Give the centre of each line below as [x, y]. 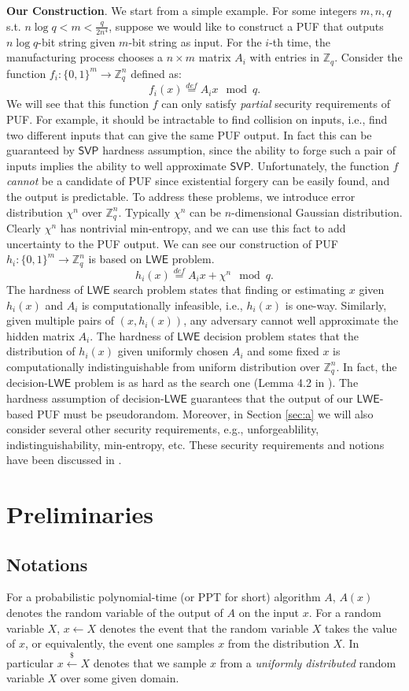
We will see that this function [77, 104]
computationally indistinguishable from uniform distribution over [163, 366]
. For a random [345, 613]
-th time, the [300, 41]
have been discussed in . [64, 460]
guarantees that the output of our [272, 398]
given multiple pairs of [61, 320]
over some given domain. [120, 678]
